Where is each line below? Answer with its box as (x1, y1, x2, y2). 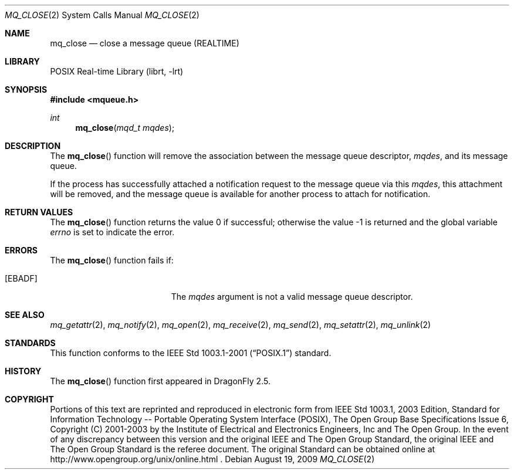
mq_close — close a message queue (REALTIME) (50, 38, 239, 48)
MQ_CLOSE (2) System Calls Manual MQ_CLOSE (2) (5, 10, 199, 20)
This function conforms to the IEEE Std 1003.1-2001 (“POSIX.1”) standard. (50, 348, 332, 358)
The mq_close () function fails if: (50, 255, 174, 265)
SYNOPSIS (5, 84, 48, 94)
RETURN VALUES (5, 207, 73, 217)
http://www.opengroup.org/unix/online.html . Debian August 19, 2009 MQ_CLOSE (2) (50, 454, 375, 464)
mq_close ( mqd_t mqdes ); (75, 123, 175, 133)
